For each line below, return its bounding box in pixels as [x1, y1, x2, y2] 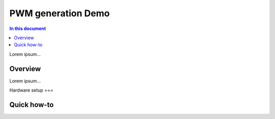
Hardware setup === [9, 87, 53, 94]
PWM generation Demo [9, 8, 110, 19]
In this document [9, 25, 46, 32]
